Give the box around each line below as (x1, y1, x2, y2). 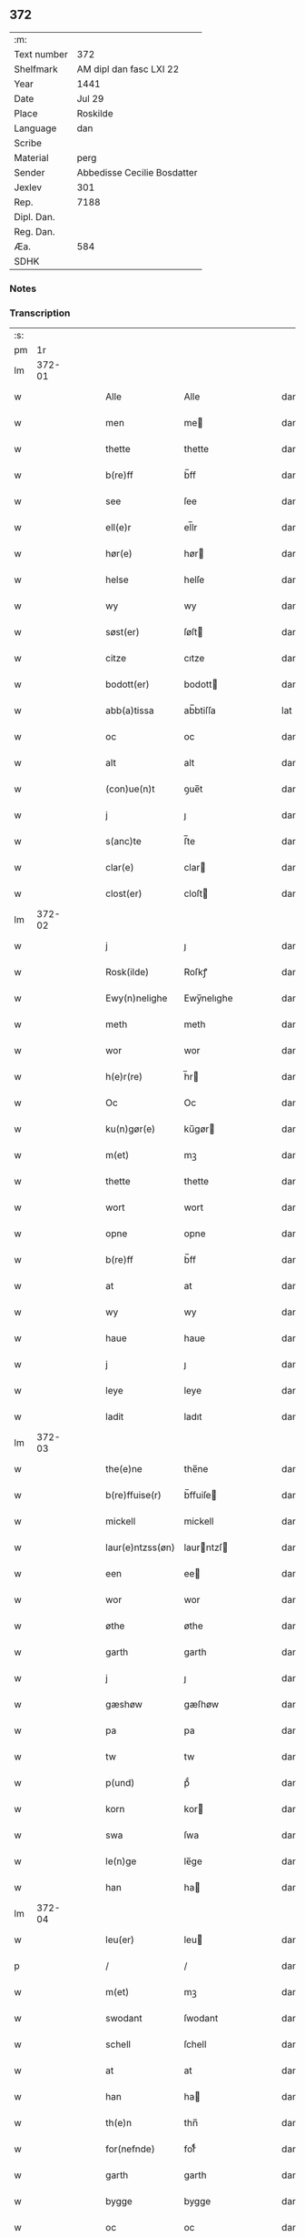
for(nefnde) (105, 2142, 156, 2155)
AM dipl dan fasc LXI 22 (76, 63, 180, 76)
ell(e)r (105, 521, 132, 534)
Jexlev (14, 181, 43, 194)
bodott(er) (105, 678, 150, 690)
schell (105, 2038, 132, 2051)
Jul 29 (76, 92, 104, 105)
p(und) (105, 1777, 135, 1789)
